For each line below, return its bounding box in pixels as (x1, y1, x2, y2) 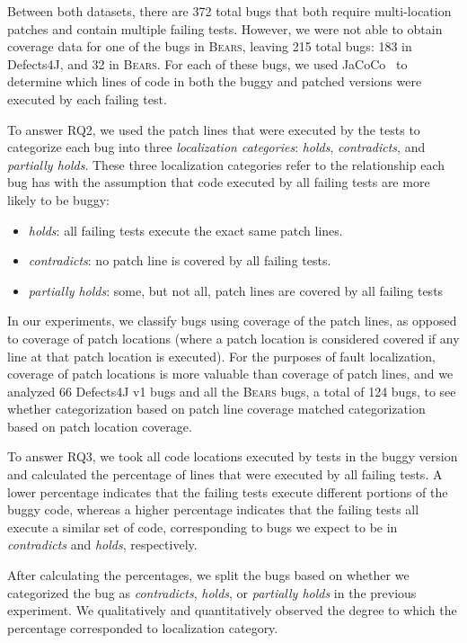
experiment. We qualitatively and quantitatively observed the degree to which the (7, 601, 457, 620)
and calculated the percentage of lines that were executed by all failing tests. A (7, 465, 443, 484)
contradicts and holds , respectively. (7, 535, 198, 554)
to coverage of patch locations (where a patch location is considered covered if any (7, 328, 460, 347)
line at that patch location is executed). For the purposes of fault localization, (7, 346, 436, 365)
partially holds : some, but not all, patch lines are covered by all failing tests (28, 281, 444, 299)
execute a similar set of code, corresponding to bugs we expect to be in (7, 517, 398, 536)
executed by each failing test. (7, 89, 167, 108)
